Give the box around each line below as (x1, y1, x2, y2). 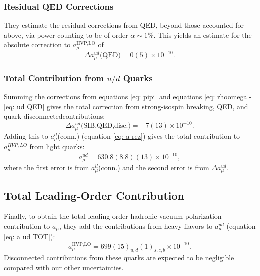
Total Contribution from (4, 71, 104, 84)
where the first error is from (4, 162, 89, 172)
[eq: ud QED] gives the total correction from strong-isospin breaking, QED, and (4, 101, 248, 111)
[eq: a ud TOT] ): (4, 231, 55, 242)
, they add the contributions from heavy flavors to (59, 220, 213, 231)
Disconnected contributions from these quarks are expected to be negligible (4, 252, 234, 263)
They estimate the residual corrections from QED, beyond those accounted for (4, 20, 244, 30)
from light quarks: (29, 141, 85, 152)
